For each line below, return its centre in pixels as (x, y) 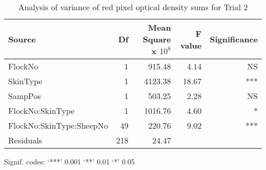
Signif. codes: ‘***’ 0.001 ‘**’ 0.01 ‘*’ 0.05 (70, 161)
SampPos (25, 96)
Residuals (25, 140)
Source (22, 39)
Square (157, 39)
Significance (234, 39)
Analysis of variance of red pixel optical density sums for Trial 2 (133, 7)
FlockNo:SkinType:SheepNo (58, 125)
